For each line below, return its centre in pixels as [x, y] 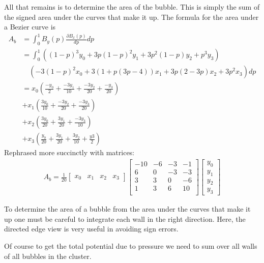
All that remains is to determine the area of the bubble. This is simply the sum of [132, 7]
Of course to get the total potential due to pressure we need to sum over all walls [131, 246]
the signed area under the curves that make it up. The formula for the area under [131, 17]
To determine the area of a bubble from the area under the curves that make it [127, 209]
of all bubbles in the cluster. [48, 256]
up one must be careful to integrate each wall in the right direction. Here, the [125, 218]
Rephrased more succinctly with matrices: [69, 152]
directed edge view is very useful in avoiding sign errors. [91, 229]
